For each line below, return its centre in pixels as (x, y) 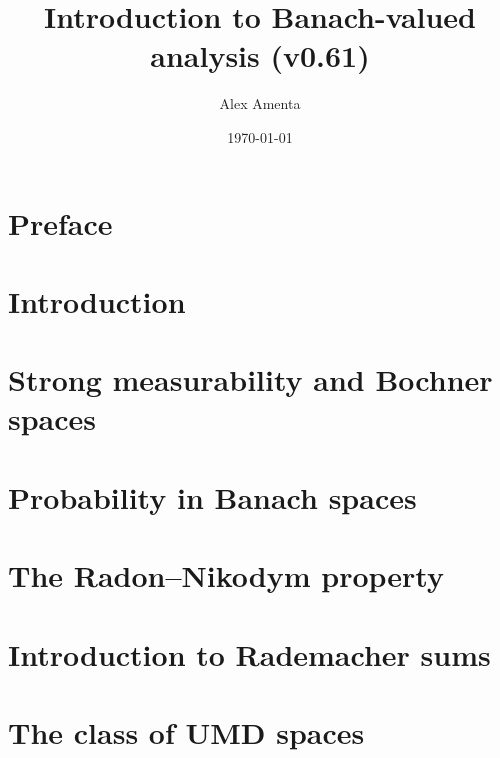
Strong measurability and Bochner (250, 379)
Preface (60, 222)
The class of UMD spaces (186, 731)
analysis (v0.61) (260, 55)
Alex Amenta (260, 103)
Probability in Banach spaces (212, 496)
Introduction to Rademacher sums (249, 653)
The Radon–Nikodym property (226, 575)
